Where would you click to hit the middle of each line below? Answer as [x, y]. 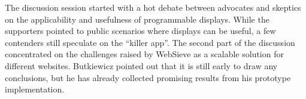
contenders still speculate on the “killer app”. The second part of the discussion [150, 42]
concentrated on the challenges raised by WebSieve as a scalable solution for [144, 54]
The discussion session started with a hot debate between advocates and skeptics [153, 7]
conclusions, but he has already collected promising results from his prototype [148, 77]
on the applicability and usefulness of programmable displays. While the [137, 19]
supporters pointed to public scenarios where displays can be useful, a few [140, 31]
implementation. [35, 89]
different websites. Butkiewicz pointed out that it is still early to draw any [141, 65]
